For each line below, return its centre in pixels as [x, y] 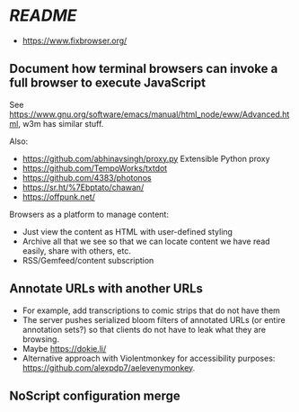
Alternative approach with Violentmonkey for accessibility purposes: [149, 358]
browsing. [41, 339]
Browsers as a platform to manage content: [89, 214]
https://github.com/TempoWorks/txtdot [95, 168]
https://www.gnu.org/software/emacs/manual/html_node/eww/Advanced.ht [149, 114]
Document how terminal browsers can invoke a [144, 69]
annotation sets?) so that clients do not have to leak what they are [144, 329]
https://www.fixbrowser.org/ [75, 40]
